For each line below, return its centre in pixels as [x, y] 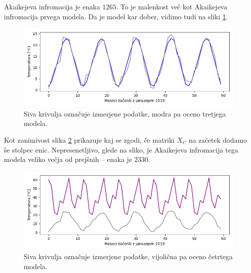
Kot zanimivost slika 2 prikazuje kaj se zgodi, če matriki [89, 139]
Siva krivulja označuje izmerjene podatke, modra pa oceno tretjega [125, 113]
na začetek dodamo [218, 139]
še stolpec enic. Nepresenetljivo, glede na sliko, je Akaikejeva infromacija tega [121, 149]
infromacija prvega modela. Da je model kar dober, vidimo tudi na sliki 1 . [116, 16]
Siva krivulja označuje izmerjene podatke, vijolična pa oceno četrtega [128, 256]
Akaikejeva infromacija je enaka [52, 6]
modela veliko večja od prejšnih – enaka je [68, 159]
